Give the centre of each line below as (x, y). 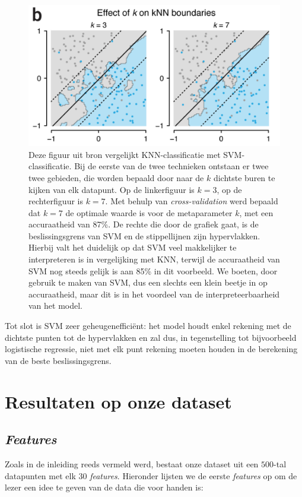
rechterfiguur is (56, 201)
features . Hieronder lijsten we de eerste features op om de (193, 475)
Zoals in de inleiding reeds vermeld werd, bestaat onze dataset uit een (132, 463)
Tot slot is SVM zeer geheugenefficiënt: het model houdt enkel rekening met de (148, 326)
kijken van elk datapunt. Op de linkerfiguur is (112, 189)
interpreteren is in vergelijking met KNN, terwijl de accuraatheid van (154, 259)
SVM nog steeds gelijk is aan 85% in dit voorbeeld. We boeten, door (153, 270)
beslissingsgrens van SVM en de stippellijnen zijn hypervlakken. (144, 235)
